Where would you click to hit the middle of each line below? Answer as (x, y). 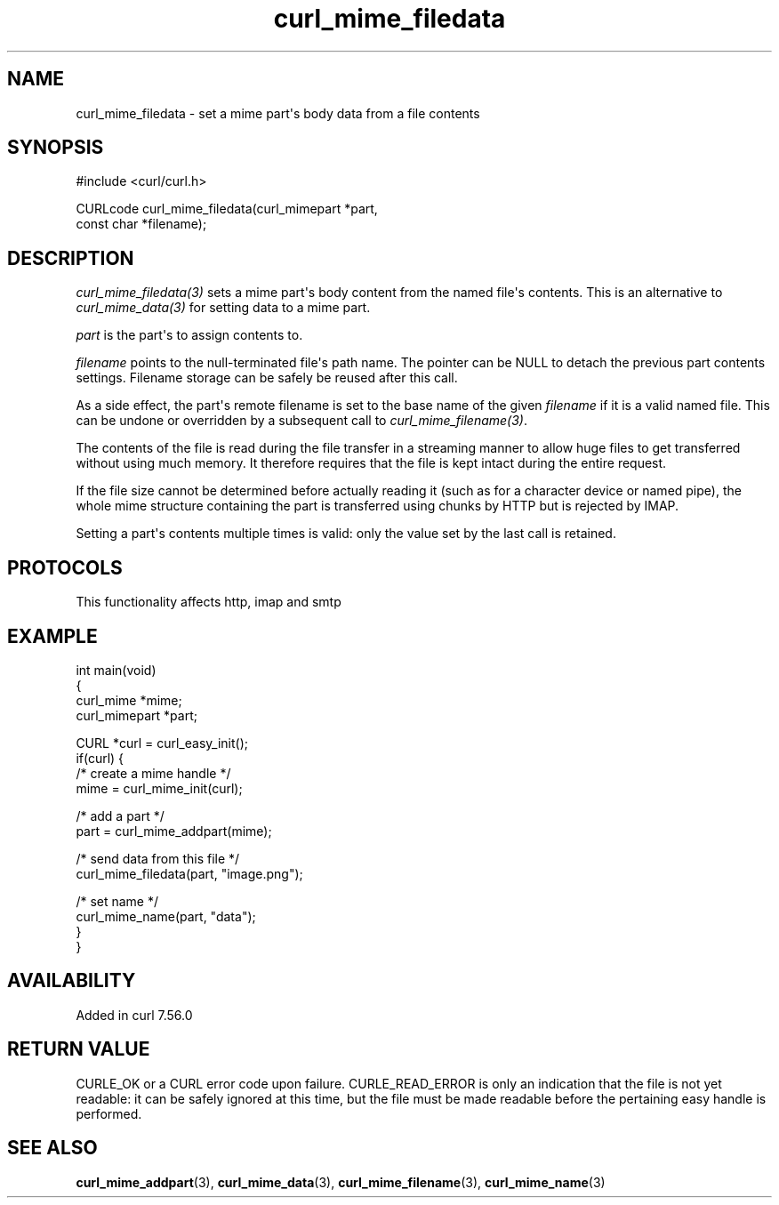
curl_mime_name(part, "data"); (166, 916)
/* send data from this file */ (158, 858)
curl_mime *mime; (129, 700)
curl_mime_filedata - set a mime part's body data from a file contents (278, 113)
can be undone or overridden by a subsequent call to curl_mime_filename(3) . (301, 421)
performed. (109, 1113)
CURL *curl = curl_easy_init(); (162, 743)
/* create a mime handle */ (153, 773)
